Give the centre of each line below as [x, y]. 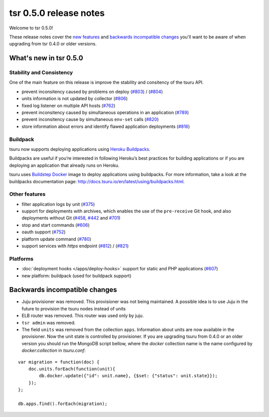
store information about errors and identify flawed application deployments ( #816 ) [106, 126]
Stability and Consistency [41, 73]
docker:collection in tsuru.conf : [54, 350]
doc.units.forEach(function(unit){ [72, 369]
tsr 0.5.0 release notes [57, 13]
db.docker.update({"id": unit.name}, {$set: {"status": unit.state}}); [128, 376]
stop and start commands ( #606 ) [56, 225]
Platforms [21, 259]
